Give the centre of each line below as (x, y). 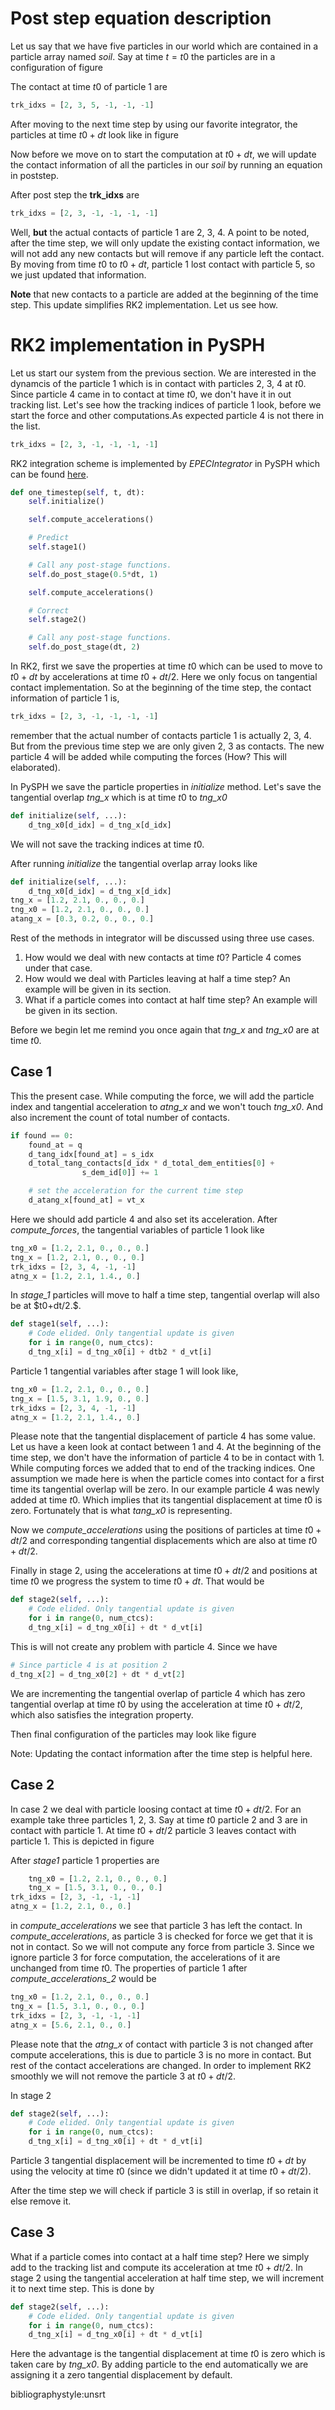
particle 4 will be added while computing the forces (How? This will (148, 756)
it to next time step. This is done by (82, 2288)
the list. (25, 426)
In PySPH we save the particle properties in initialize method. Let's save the (166, 786)
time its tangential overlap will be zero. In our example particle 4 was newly (165, 1489)
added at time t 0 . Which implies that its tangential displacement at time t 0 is (166, 1500)
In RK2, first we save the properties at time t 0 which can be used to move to (166, 666)
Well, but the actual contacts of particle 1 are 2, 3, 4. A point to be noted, (160, 232)
